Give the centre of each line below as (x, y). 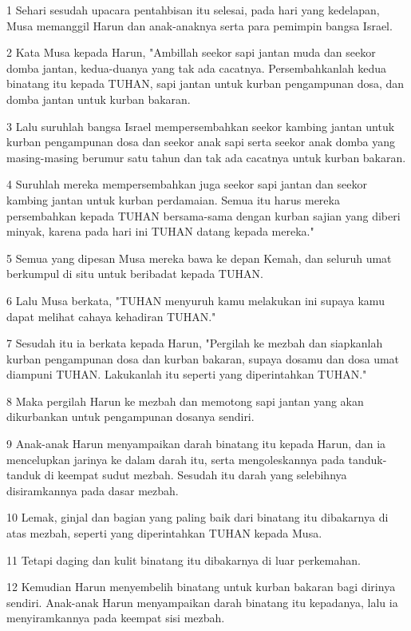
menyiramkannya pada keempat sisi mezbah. (116, 618)
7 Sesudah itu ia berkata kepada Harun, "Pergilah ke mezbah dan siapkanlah (195, 343)
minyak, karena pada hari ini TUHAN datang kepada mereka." (160, 231)
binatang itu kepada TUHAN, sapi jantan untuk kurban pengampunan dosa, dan (205, 83)
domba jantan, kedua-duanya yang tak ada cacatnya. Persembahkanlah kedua (196, 67)
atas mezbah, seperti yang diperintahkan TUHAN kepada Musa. (164, 533)
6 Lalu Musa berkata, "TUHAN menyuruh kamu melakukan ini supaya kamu (196, 300)
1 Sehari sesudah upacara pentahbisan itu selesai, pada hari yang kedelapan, (193, 10)
